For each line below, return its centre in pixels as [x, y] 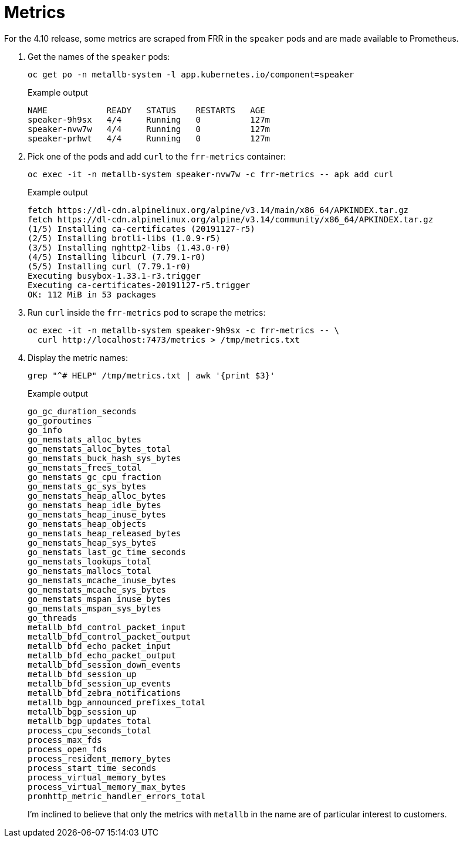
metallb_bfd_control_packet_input [107, 627]
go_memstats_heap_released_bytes [104, 533]
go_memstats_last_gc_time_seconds [107, 552]
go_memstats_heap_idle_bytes [94, 505]
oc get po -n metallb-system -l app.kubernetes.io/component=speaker [191, 74]
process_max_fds [65, 740]
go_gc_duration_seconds [82, 411]
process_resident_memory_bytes [99, 758]
